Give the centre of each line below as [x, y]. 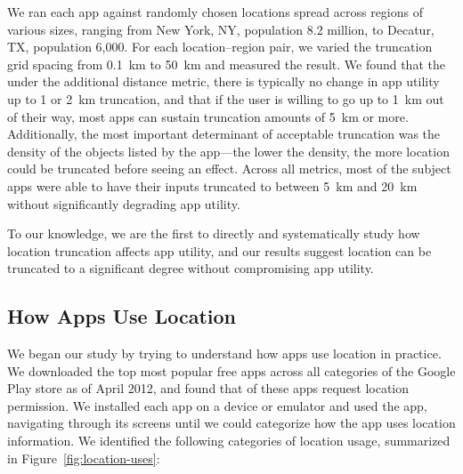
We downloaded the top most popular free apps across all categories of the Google [231, 370]
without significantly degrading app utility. [124, 203]
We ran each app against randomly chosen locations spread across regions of [215, 12]
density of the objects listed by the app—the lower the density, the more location [228, 151]
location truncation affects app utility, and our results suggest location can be [219, 250]
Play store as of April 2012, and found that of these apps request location [208, 388]
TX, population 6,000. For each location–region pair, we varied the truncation [220, 47]
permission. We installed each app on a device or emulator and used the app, [217, 405]
